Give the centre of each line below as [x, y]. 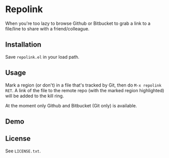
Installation [23, 45]
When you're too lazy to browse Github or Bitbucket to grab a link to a [78, 23]
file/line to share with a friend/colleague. [47, 28]
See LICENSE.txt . [23, 151]
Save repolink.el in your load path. [42, 57]
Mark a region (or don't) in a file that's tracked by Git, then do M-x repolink [83, 85]
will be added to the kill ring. [35, 96]
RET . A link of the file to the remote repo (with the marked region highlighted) [85, 90]
